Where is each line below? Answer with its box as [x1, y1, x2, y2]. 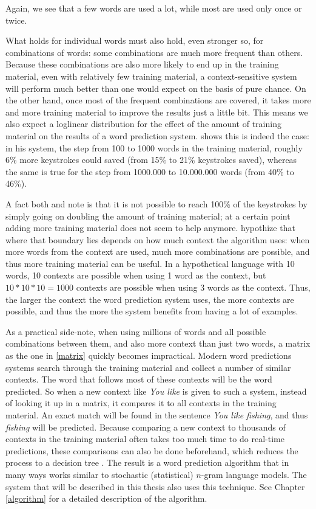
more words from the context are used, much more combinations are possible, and [5, 245, 310, 258]
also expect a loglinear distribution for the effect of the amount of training [5, 117, 281, 130]
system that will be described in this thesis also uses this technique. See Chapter [5, 480, 305, 493]
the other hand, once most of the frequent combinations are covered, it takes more [5, 94, 311, 106]
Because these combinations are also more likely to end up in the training [5, 58, 279, 71]
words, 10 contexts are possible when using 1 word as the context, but [5, 269, 266, 282]
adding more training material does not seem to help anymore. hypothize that [5, 221, 295, 234]
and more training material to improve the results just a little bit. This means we [5, 105, 308, 118]
